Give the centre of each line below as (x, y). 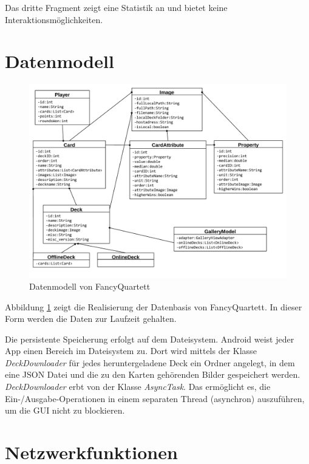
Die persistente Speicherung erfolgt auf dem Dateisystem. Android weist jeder (150, 339)
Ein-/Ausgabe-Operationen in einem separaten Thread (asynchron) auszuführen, (155, 398)
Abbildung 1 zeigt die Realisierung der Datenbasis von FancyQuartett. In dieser (154, 306)
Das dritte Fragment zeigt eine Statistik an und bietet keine (116, 7)
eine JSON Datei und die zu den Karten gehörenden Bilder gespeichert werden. (153, 374)
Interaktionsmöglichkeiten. (54, 19)
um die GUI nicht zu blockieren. (65, 410)
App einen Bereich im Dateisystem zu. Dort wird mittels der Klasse (131, 351)
